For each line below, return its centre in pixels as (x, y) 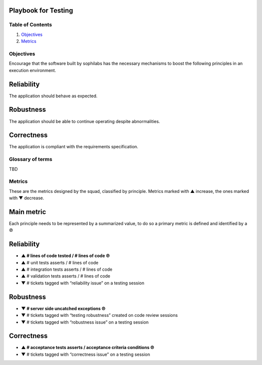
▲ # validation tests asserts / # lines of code (66, 276)
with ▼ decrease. (27, 198)
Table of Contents (31, 25)
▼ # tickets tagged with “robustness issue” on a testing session (85, 322)
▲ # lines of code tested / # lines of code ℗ (65, 256)
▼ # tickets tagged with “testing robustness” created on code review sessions (99, 315)
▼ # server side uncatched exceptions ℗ (63, 308)
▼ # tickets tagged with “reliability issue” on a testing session (83, 283)
